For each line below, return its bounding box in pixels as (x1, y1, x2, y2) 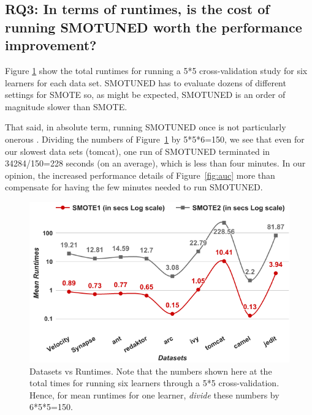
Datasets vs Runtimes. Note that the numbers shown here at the (29, 364, 272, 377)
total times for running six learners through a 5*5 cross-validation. (29, 376, 280, 389)
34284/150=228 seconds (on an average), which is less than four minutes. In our (5, 157, 306, 170)
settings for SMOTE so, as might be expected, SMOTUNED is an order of (5, 88, 286, 101)
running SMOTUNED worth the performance (5, 17, 302, 36)
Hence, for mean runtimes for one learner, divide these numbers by (29, 388, 280, 401)
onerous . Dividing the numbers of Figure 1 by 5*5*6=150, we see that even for (5, 132, 305, 145)
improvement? (5, 36, 97, 54)
